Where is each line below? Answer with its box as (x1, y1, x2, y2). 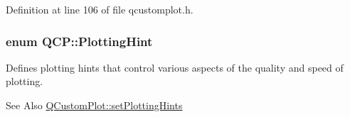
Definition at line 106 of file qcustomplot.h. (6, 2, 193, 16)
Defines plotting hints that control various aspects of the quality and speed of (6, 60, 344, 74)
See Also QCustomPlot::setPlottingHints (6, 98, 183, 112)
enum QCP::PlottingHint (6, 32, 153, 50)
